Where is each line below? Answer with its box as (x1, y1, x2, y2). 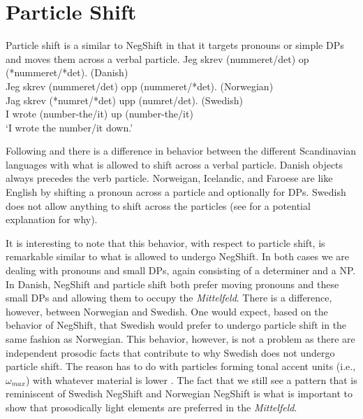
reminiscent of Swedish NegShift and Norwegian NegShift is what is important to (6, 386, 353, 401)
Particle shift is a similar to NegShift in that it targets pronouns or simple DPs (6, 38, 344, 52)
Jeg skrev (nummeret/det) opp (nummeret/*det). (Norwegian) (6, 78, 274, 93)
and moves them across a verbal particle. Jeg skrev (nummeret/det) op (6, 51, 309, 66)
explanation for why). (6, 212, 98, 227)
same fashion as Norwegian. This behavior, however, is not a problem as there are (6, 332, 355, 346)
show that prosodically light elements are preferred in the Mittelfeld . (6, 399, 297, 414)
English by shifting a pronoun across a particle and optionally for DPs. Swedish (6, 185, 346, 199)
